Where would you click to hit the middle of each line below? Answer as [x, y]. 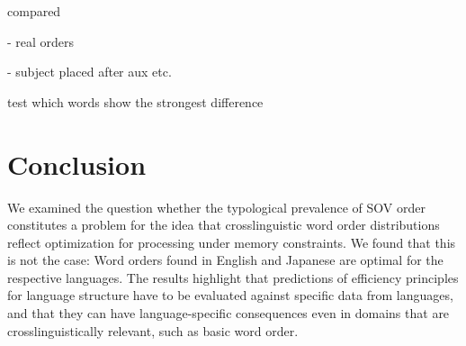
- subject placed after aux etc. [90, 72]
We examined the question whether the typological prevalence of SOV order [216, 207]
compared [34, 11]
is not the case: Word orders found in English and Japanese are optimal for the [225, 260]
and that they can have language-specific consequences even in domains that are [229, 313]
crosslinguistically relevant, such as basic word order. [153, 330]
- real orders [41, 41]
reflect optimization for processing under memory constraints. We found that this [232, 242]
